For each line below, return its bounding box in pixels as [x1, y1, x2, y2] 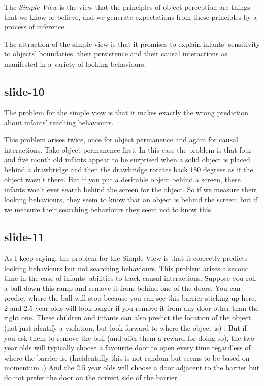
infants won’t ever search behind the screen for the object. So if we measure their [4, 184, 256, 194]
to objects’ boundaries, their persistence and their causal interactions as [4, 48, 227, 59]
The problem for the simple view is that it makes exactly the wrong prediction [4, 107, 249, 117]
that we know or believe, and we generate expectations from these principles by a [4, 11, 257, 22]
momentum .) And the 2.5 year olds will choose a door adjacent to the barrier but [4, 362, 260, 373]
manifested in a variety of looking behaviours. [4, 58, 146, 69]
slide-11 [4, 229, 45, 245]
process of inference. [4, 21, 67, 32]
